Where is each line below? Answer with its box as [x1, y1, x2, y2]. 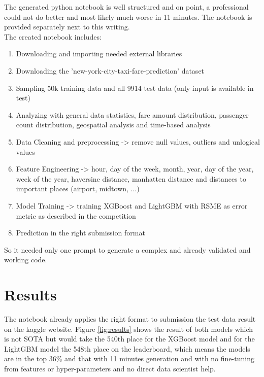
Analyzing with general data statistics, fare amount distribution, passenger [16, 109, 249, 120]
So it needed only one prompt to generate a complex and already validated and [4, 244, 251, 255]
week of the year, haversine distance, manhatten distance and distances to [16, 173, 246, 184]
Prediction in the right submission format [16, 227, 145, 238]
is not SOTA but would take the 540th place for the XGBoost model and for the [4, 333, 255, 344]
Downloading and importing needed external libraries [16, 48, 182, 59]
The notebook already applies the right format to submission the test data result [4, 314, 256, 324]
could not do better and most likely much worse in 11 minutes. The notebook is [4, 11, 252, 22]
